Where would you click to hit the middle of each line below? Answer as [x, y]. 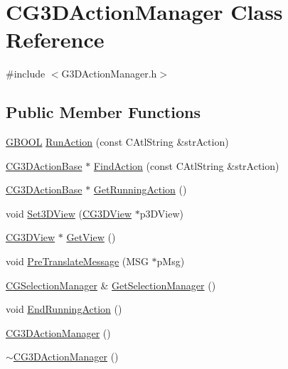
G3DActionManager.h [109, 74]
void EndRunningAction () [64, 309]
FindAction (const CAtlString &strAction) [186, 165]
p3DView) [161, 213]
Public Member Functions [103, 112]
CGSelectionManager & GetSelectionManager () [111, 285]
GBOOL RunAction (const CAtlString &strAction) [117, 142]
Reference [55, 39]
